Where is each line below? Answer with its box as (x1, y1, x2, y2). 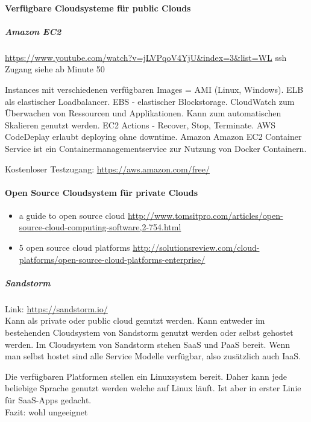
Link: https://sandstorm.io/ (5, 302, 108, 315)
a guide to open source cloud (19, 209, 125, 221)
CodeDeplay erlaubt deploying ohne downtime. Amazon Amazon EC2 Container (5, 130, 302, 143)
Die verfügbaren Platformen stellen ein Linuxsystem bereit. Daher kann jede (5, 370, 287, 382)
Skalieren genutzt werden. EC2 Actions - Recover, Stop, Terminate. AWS (5, 118, 275, 131)
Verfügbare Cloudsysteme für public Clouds (5, 1, 191, 14)
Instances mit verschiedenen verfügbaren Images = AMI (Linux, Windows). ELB (5, 83, 304, 95)
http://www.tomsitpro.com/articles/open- (127, 209, 283, 221)
